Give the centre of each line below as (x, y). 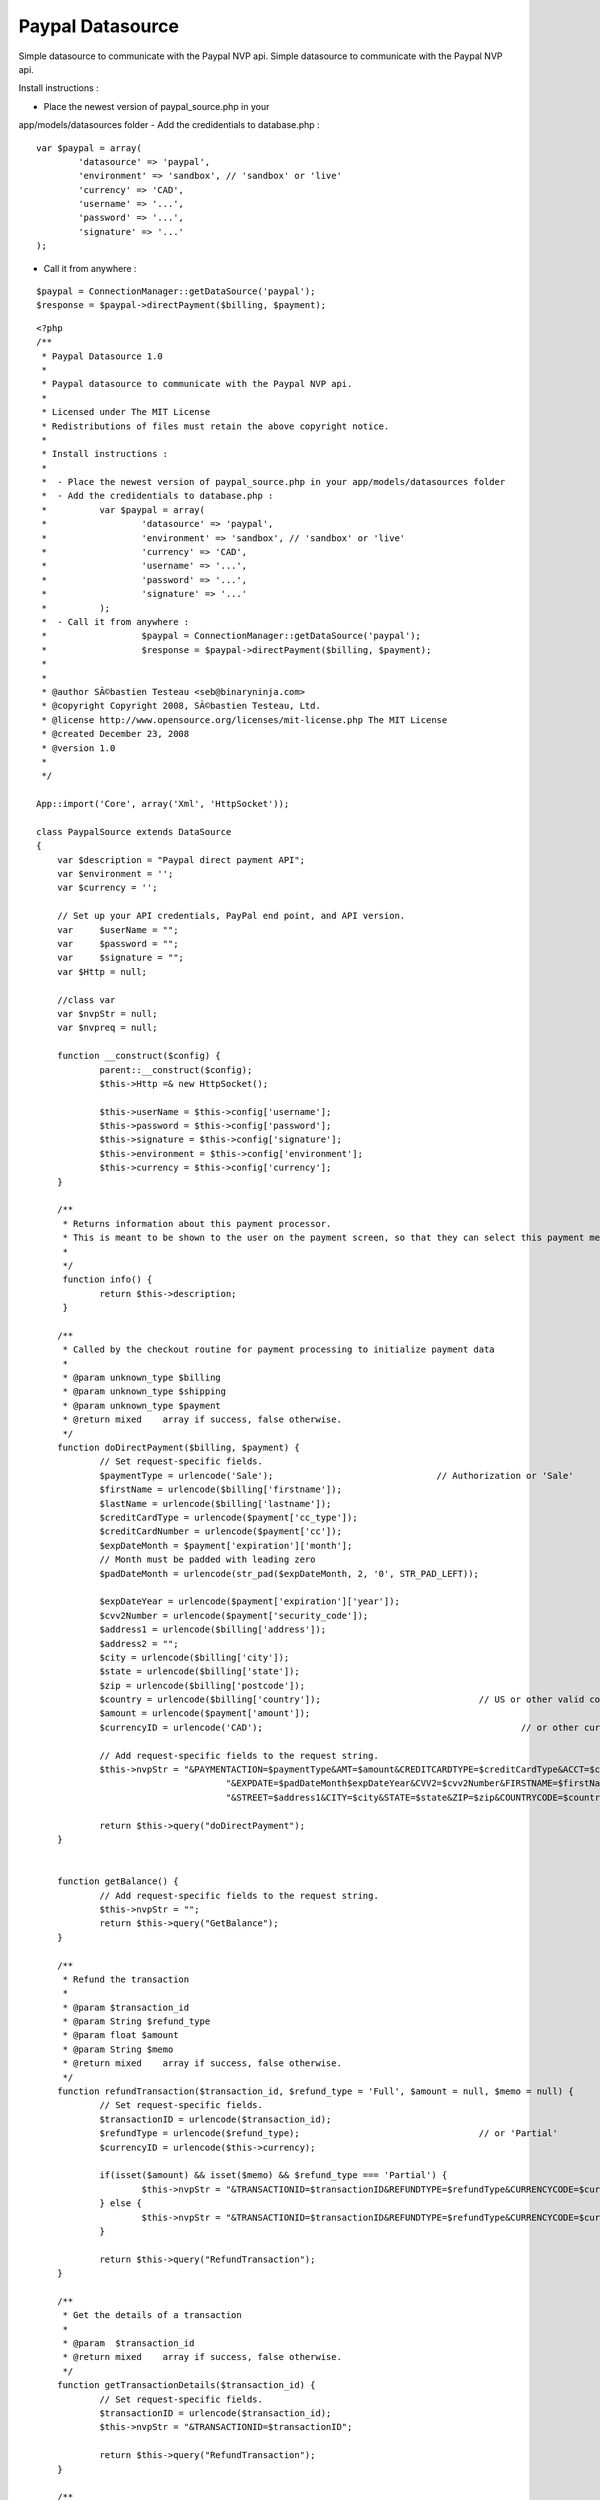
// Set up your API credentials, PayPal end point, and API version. (231, 916)
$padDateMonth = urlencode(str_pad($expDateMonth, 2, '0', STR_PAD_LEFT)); (289, 1573)
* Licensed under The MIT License (126, 412)
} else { (120, 2203)
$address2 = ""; (139, 1643)
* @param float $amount (120, 2035)
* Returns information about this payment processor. (197, 1223)
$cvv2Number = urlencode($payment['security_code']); (234, 1615)
